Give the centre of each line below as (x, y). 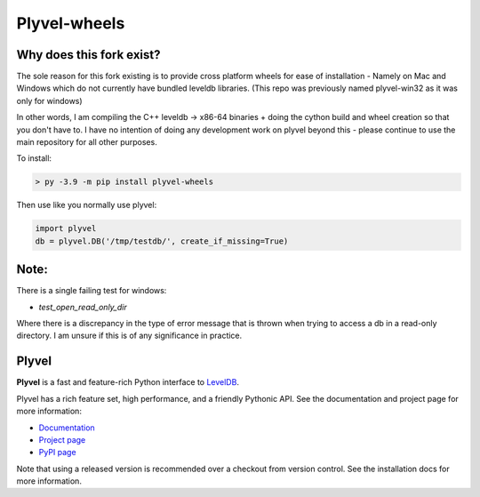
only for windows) (50, 100)
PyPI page (57, 453)
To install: (34, 158)
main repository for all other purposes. (87, 142)
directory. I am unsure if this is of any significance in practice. (129, 336)
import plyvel (66, 228)
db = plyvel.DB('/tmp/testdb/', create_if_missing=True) (162, 241)
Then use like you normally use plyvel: (87, 205)
